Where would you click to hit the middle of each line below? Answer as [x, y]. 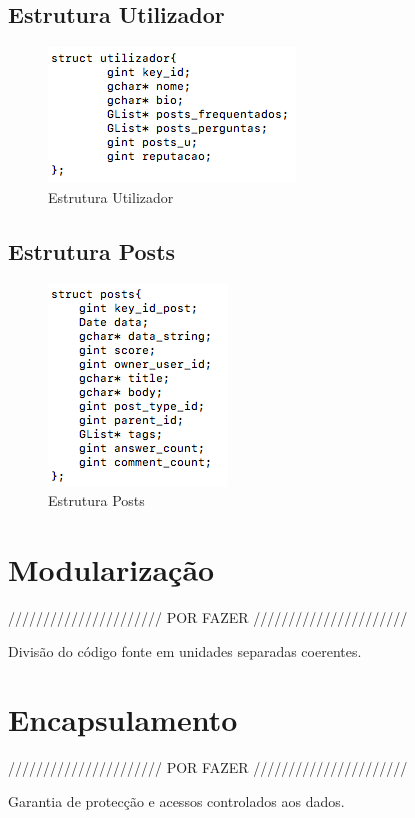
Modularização [111, 568]
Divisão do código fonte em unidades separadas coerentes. [185, 650]
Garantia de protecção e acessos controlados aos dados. [176, 800]
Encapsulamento [123, 719]
